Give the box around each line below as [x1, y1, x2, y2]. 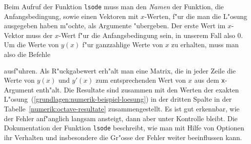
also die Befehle [4, 49, 51, 59]
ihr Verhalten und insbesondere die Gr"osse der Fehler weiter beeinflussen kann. [4, 132, 242, 142]
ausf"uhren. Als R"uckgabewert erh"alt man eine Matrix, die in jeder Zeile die [4, 65, 236, 75]
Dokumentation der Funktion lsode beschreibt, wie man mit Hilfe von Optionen [4, 123, 244, 133]
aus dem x [194, 75, 225, 85]
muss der [26, 30, 53, 40]
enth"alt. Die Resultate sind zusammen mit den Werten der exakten [36, 84, 239, 94]
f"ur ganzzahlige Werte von [82, 39, 163, 50]
